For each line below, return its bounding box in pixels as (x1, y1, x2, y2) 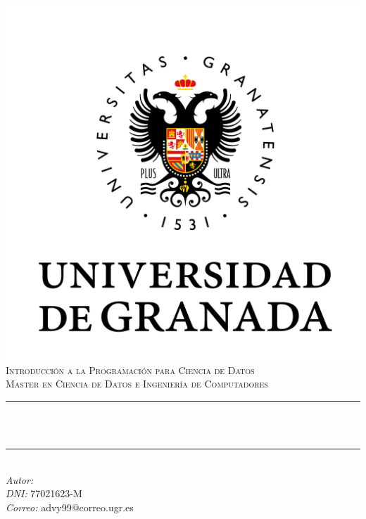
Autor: (6, 472, 34, 487)
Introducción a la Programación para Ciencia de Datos (6, 362, 255, 377)
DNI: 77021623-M (6, 486, 82, 501)
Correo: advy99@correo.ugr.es (6, 499, 134, 514)
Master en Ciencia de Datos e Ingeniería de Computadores (6, 376, 268, 391)
